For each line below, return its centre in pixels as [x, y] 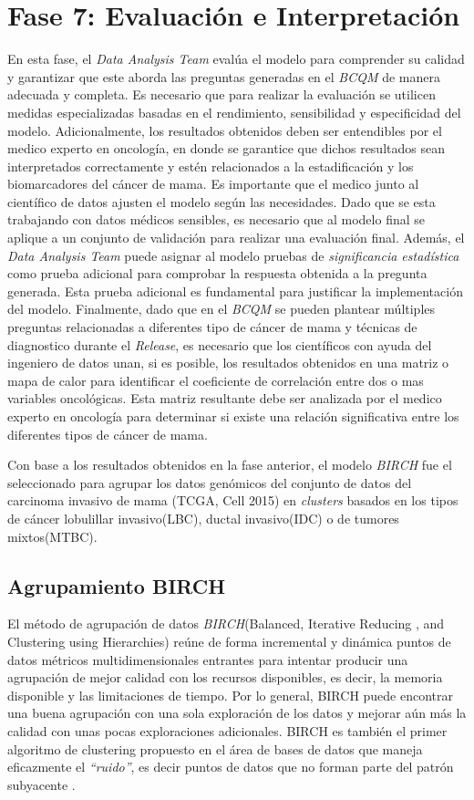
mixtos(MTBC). [52, 536]
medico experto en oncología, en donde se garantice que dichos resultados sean [226, 148]
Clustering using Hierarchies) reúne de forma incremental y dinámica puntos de [229, 641]
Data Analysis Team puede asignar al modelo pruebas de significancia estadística [233, 255]
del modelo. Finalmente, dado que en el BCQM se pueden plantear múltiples [222, 309]
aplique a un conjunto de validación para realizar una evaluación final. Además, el [236, 238]
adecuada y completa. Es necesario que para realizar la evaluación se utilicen [222, 94]
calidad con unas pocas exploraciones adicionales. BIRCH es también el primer [227, 730]
